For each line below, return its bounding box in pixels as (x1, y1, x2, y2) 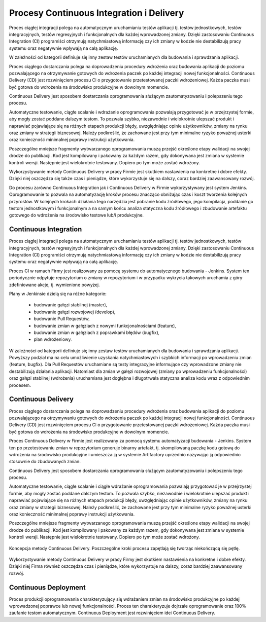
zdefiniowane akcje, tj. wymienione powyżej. (9, 282, 100, 288)
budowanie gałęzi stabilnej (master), (33, 302, 108, 308)
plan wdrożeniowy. (33, 336, 72, 342)
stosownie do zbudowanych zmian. (9, 459, 81, 465)
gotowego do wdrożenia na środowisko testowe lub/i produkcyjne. (9, 212, 144, 218)
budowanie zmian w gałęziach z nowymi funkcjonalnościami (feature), (33, 323, 176, 329)
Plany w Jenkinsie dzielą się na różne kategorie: (9, 291, 107, 296)
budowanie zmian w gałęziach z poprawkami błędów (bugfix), (33, 329, 160, 335)
